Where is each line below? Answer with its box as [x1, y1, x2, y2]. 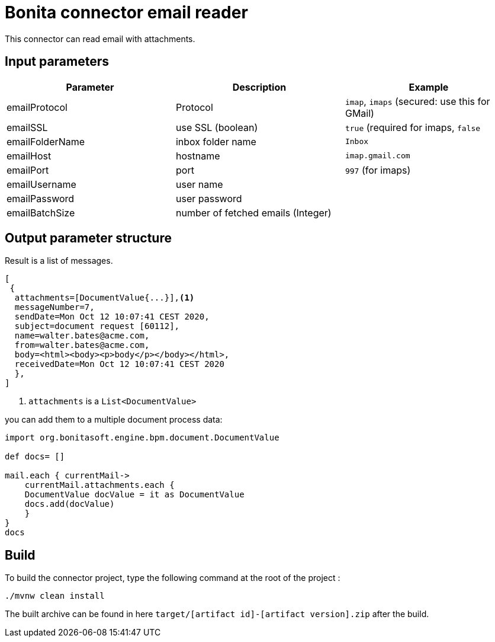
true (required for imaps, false [345, 121, 481, 133]
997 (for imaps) [345, 164, 411, 176]
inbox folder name [175, 135, 256, 148]
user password [175, 192, 242, 205]
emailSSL [7, 121, 48, 133]
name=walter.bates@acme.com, [14, 331, 150, 341]
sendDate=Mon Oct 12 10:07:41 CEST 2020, [14, 312, 210, 322]
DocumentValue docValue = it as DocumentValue [24, 490, 245, 500]
